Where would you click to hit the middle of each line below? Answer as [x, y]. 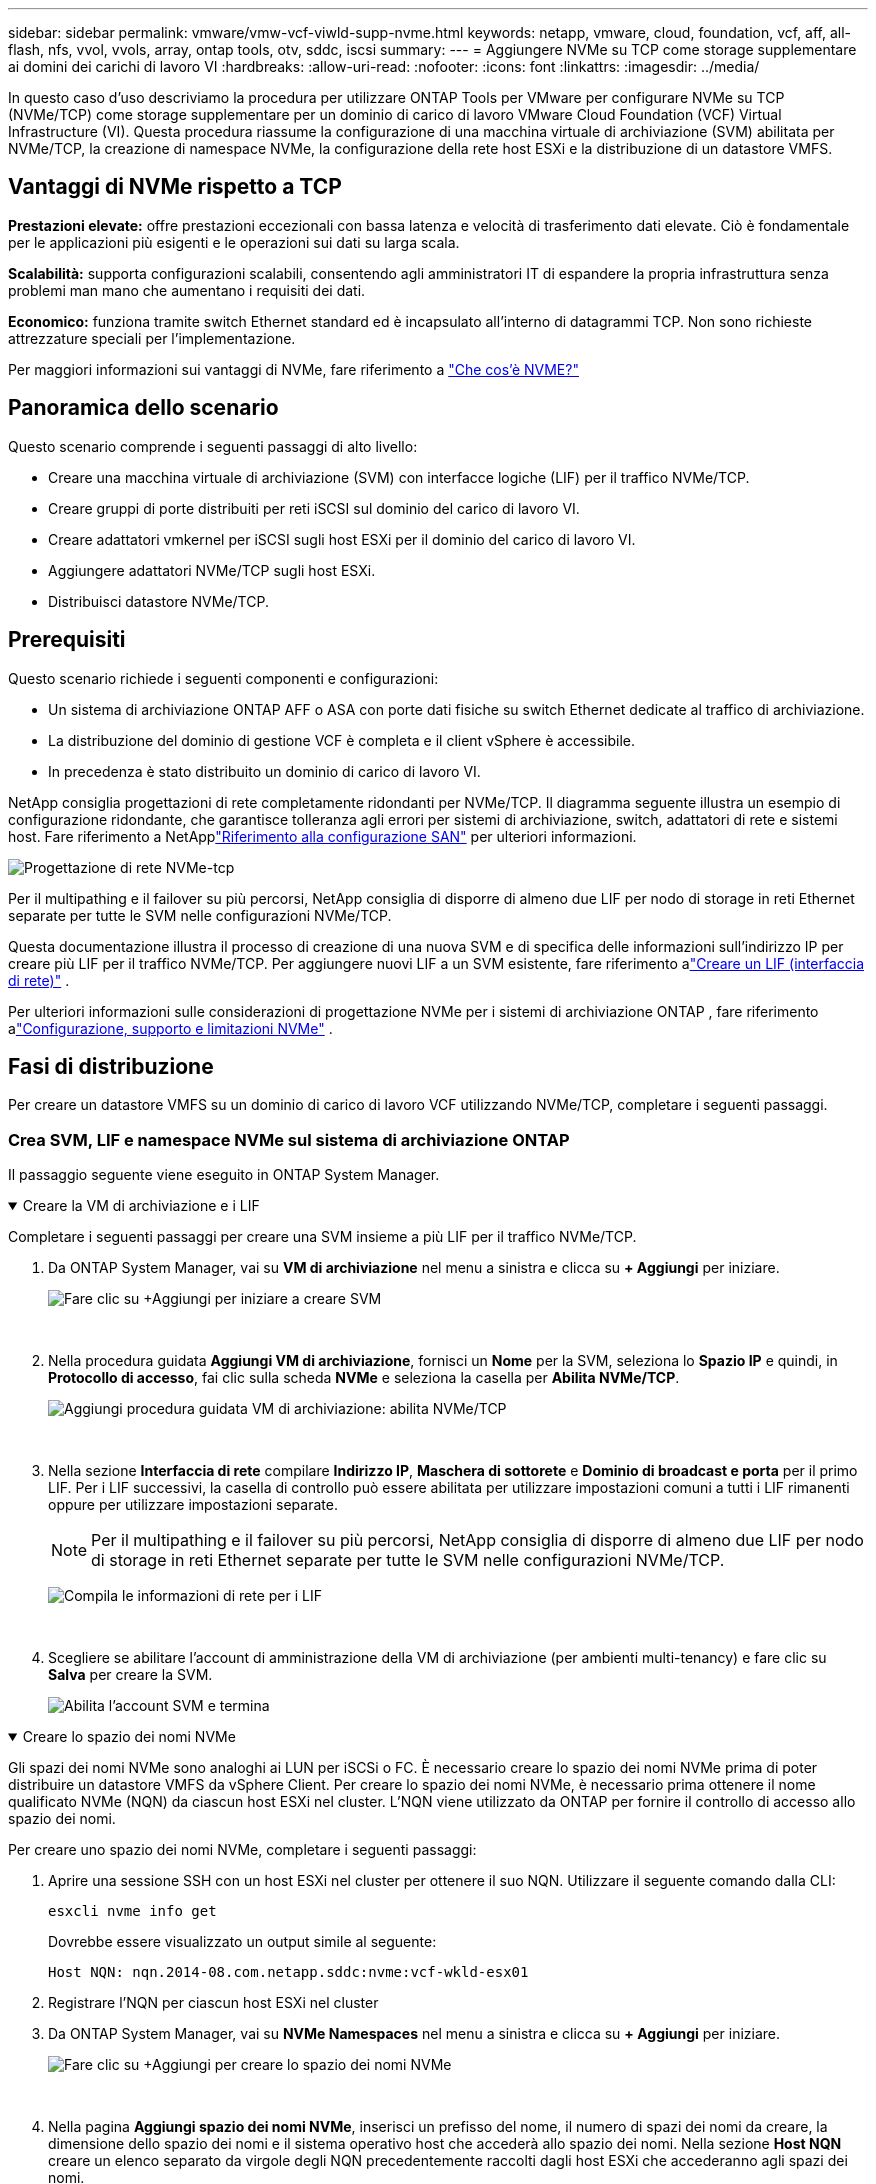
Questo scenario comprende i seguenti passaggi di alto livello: [213, 446]
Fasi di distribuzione [111, 1066]
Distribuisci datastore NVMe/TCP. [158, 601]
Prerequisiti [67, 640]
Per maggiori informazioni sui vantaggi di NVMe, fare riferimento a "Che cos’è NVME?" [293, 369]
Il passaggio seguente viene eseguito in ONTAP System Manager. [224, 1175]
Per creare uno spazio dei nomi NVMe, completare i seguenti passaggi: [242, 1850]
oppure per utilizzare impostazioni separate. [193, 1505]
